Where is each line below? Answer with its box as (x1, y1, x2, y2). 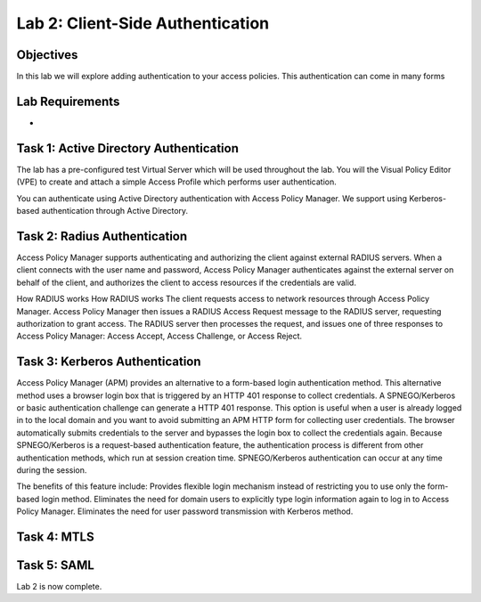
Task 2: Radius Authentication (16, 228, 188, 244)
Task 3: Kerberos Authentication (16, 354, 201, 370)
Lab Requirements (16, 94, 120, 109)
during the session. (16, 464, 87, 476)
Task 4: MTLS (16, 529, 94, 544)
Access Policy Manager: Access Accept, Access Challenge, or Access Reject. (16, 330, 303, 342)
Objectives (16, 47, 78, 62)
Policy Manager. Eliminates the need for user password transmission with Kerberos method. (16, 506, 354, 517)
